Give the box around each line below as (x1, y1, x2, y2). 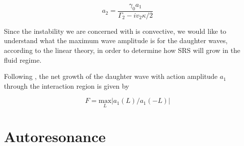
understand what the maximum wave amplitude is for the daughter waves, (4, 35, 228, 46)
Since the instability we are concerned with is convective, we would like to (4, 25, 226, 36)
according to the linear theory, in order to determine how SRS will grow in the (4, 45, 241, 55)
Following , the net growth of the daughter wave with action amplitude (4, 71, 218, 81)
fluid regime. (4, 54, 42, 65)
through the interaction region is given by (4, 80, 129, 91)
